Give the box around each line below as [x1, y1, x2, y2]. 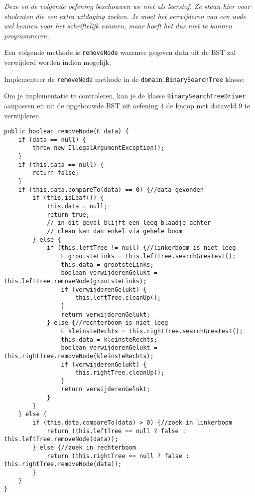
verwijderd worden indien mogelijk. [4, 57, 111, 67]
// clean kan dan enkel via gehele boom [46, 228, 182, 235]
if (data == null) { [18, 136, 86, 143]
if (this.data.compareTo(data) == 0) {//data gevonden [18, 186, 204, 193]
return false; [32, 169, 79, 177]
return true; [46, 211, 90, 218]
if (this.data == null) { [18, 161, 104, 168]
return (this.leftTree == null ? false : [46, 427, 186, 435]
